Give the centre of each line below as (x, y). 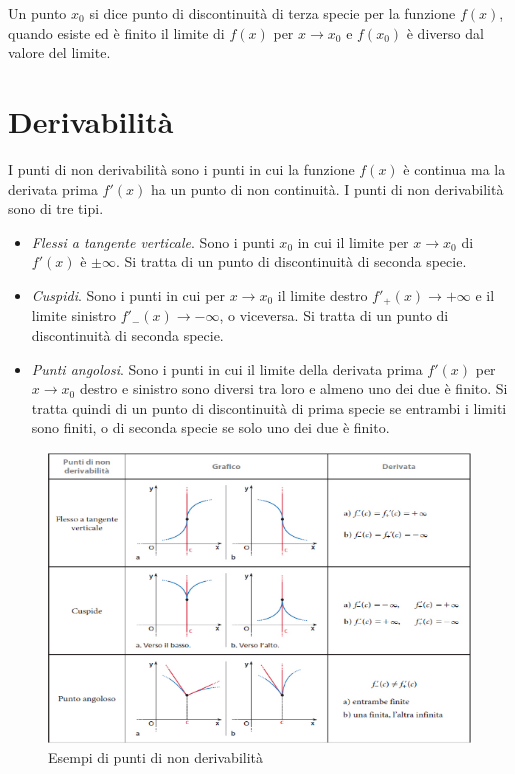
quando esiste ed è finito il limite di (116, 32)
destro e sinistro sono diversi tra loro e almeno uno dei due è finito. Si (293, 388)
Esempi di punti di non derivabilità (156, 757)
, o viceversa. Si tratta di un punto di (334, 315)
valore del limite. (59, 52)
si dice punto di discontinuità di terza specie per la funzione (272, 13)
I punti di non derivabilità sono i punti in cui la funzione (181, 168)
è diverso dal (445, 32)
